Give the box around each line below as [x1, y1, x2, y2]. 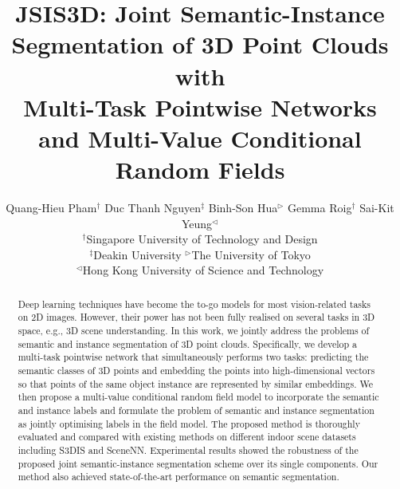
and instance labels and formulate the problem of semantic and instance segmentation [18, 404, 375, 417]
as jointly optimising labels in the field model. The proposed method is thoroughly [18, 416, 360, 430]
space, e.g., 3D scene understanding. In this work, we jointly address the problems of [18, 324, 370, 337]
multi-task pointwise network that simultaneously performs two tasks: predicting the [18, 350, 369, 364]
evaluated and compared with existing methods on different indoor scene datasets [18, 430, 356, 444]
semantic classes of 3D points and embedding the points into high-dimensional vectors [18, 364, 375, 377]
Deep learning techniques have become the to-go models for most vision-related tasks [18, 297, 371, 310]
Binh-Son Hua [208, 199, 278, 216]
